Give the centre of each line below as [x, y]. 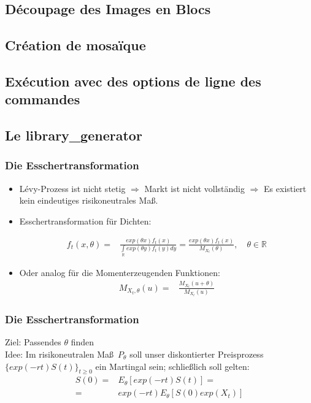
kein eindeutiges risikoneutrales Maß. [89, 200]
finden [83, 342]
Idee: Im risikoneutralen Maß [60, 354]
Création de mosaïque [75, 45]
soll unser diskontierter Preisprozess [197, 354]
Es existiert [285, 188]
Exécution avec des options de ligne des [133, 81]
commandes [43, 99]
